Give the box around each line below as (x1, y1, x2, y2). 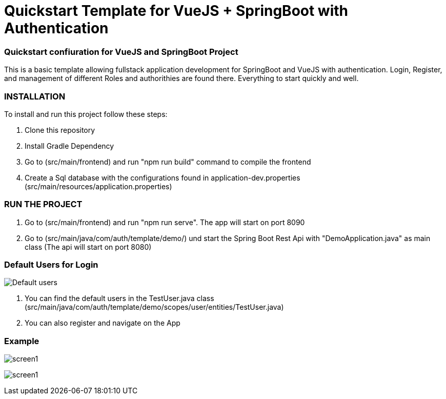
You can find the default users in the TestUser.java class (25, 294, 214, 303)
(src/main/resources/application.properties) (25, 182, 172, 191)
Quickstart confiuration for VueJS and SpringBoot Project (4, 46, 238, 57)
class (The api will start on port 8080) (25, 242, 152, 251)
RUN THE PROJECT (4, 199, 83, 210)
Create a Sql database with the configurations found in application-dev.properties (25, 173, 300, 182)
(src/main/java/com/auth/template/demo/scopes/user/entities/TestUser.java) (25, 303, 284, 312)
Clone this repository (25, 125, 95, 134)
